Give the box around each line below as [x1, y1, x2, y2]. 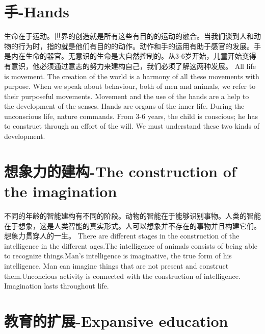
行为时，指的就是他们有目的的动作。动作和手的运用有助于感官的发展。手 [18, 40, 261, 51]
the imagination [4, 181, 117, 202]
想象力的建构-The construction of [4, 160, 236, 181]
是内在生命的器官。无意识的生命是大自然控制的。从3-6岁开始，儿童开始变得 [4, 51, 256, 61]
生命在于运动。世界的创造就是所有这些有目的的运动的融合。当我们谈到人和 [4, 31, 254, 41]
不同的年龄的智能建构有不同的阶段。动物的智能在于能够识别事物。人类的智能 [4, 210, 261, 221]
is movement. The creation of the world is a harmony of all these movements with [4, 70, 259, 81]
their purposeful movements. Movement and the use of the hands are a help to [4, 90, 249, 101]
